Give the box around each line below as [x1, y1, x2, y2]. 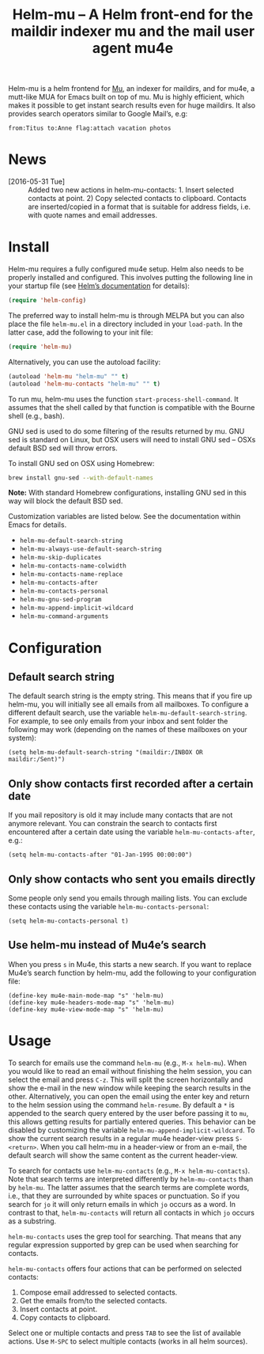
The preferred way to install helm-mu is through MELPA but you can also [8, 310, 245, 320]
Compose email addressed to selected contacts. [19, 1288, 178, 1297]
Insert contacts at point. [19, 1304, 97, 1314]
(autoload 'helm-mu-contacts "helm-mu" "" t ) [8, 380, 160, 388]
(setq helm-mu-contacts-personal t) [8, 917, 129, 925]
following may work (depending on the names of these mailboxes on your [8, 725, 247, 734]
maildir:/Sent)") [8, 756, 66, 764]
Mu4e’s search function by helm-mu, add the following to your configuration [8, 968, 257, 977]
